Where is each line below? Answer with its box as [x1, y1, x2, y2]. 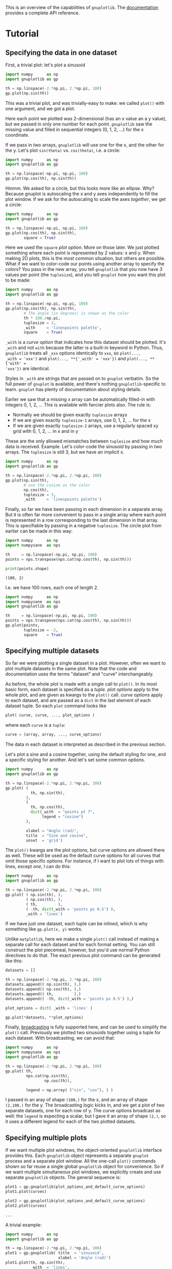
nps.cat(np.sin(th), [26, 1073, 70, 1078]
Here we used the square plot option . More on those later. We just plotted [5, 244, 160, 251]
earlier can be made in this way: [5, 528, 73, 534]
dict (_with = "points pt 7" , [30, 810, 95, 815]
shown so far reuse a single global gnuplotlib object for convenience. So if [5, 1164, 164, 1170]
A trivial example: [5, 1222, 42, 1228]
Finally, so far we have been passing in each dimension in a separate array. [5, 506, 164, 512]
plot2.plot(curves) [5, 1203, 47, 1208]
